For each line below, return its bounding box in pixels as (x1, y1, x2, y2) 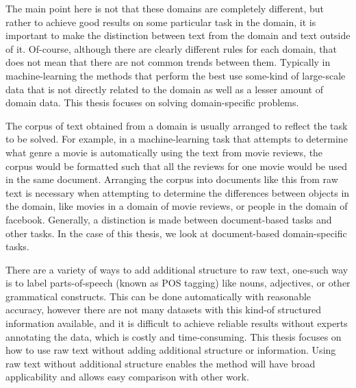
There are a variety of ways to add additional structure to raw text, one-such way (5, 262, 348, 276)
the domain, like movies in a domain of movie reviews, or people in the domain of (5, 199, 348, 213)
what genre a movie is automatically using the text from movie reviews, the (5, 145, 323, 159)
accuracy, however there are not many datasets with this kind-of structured (5, 302, 321, 317)
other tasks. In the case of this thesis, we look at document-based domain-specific (5, 226, 347, 240)
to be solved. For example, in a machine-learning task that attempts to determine (5, 132, 348, 146)
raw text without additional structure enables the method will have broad (5, 356, 316, 370)
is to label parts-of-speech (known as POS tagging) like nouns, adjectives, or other (5, 276, 351, 290)
